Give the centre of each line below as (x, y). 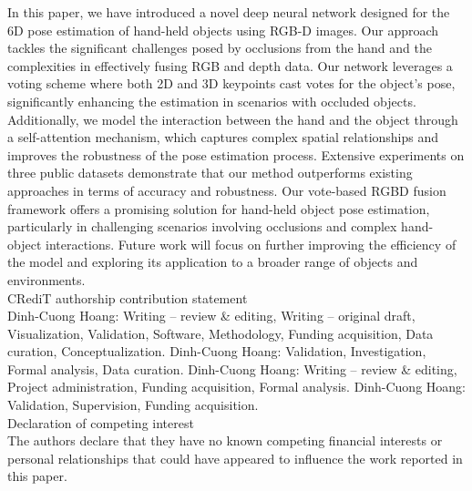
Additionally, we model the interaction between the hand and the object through (233, 119)
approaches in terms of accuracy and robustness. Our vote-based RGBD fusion (227, 190)
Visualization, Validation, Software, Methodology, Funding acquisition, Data (221, 333)
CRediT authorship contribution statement (128, 297)
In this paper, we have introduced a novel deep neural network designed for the (229, 12)
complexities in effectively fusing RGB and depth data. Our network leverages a (230, 65)
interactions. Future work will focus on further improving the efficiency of (251, 244)
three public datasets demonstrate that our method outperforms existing (210, 173)
